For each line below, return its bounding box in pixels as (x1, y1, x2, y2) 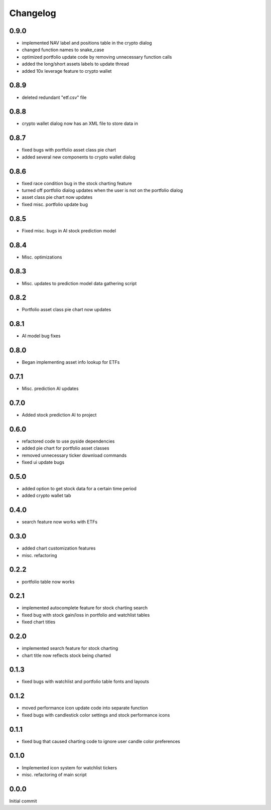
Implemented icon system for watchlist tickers (22, 764, 117, 770)
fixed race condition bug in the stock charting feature (22, 180, 132, 186)
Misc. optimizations (22, 254, 62, 260)
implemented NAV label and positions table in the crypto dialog (22, 40, 153, 46)
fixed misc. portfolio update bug (22, 201, 88, 207)
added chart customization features (22, 545, 96, 552)
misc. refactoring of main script (22, 771, 87, 777)
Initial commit (9, 798, 37, 804)
